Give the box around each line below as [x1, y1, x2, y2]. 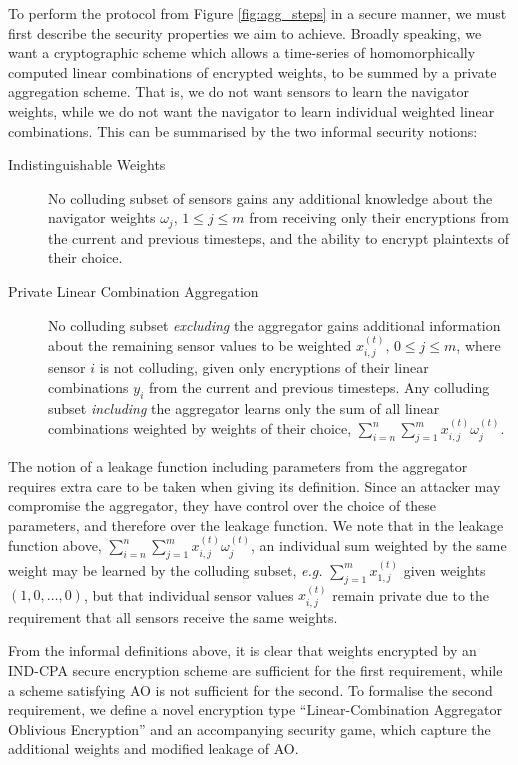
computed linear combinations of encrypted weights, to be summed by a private [8, 61, 497, 82]
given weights [403, 559, 486, 580]
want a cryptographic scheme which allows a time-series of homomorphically [8, 42, 476, 63]
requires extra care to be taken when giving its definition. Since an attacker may [8, 475, 501, 496]
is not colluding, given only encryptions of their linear [99, 357, 429, 378]
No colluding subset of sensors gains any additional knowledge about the [48, 187, 493, 208]
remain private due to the [332, 584, 490, 605]
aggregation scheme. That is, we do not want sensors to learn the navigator [8, 81, 469, 102]
